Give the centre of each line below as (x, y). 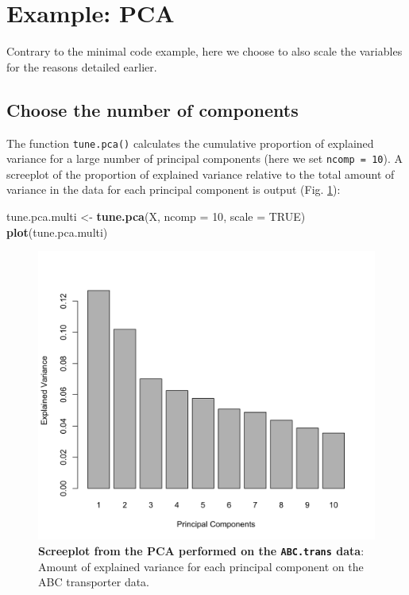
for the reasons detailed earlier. (82, 66)
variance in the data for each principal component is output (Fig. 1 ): (174, 189)
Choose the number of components (152, 109)
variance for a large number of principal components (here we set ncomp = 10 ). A (204, 158)
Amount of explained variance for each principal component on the (201, 566)
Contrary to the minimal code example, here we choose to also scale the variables (204, 51)
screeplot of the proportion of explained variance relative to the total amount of (201, 174)
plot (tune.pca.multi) (57, 232)
